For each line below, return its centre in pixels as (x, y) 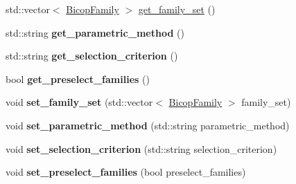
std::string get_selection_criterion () (92, 56)
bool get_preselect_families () (78, 79)
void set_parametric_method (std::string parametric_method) (148, 125)
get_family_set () (177, 9)
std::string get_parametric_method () (95, 32)
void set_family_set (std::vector (79, 102)
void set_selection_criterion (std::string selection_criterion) (141, 148)
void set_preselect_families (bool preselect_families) (126, 172)
